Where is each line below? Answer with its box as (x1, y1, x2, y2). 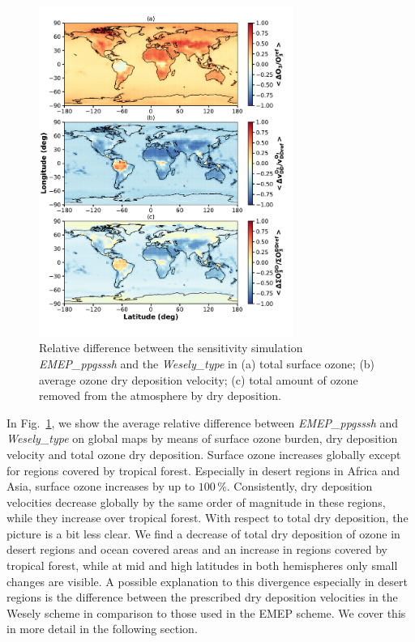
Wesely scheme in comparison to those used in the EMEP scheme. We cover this (6, 604, 406, 621)
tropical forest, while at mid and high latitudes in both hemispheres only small (6, 557, 398, 574)
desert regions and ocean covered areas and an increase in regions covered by (6, 541, 387, 558)
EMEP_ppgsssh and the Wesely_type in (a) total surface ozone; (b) (39, 355, 375, 372)
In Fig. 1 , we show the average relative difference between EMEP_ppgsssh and (6, 414, 399, 431)
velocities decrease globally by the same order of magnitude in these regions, (6, 493, 386, 510)
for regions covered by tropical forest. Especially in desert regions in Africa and (6, 461, 400, 478)
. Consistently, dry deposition (226, 478, 373, 495)
